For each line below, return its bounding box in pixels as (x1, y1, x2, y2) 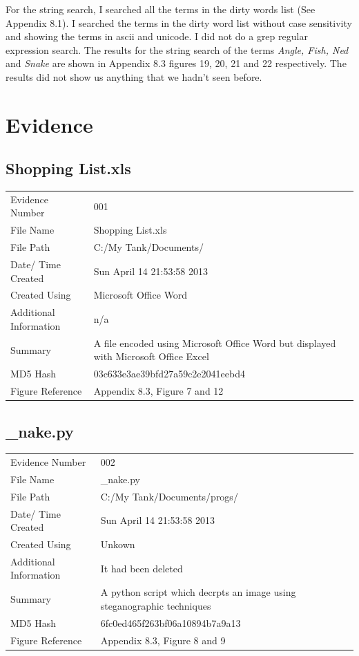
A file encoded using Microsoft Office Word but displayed (93, 335, 336, 350)
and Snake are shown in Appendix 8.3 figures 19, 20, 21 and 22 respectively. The (6, 56, 347, 71)
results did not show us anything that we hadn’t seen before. (6, 69, 262, 84)
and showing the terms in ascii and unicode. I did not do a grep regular (6, 29, 308, 44)
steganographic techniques (100, 598, 211, 612)
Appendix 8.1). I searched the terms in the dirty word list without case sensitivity (6, 15, 352, 30)
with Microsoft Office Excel (93, 349, 209, 364)
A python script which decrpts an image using (100, 585, 296, 599)
